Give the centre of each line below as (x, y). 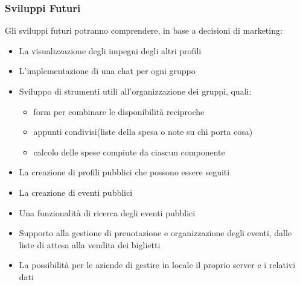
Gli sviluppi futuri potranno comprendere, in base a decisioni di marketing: (144, 30)
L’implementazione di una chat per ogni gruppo (107, 71)
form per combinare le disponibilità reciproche (119, 111)
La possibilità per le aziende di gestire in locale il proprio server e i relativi (157, 265)
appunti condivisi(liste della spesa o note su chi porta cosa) (143, 132)
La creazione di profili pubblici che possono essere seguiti (124, 172)
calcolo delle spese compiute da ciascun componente (129, 152)
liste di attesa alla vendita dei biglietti (90, 244)
